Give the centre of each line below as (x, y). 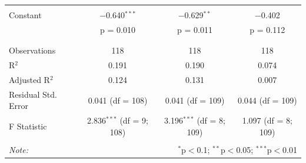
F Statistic (28, 126)
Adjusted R (29, 79)
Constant (25, 15)
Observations (32, 50)
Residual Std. (33, 94)
